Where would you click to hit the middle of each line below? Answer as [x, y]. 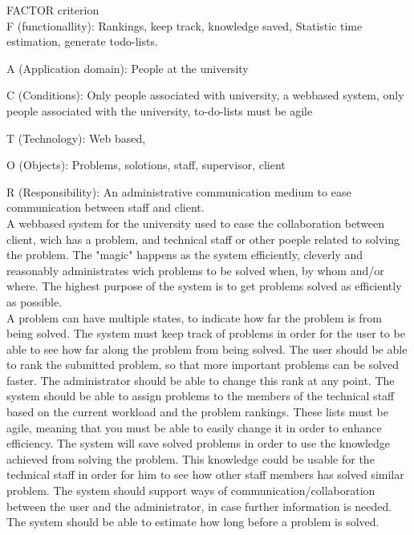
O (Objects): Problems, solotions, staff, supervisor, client [146, 165]
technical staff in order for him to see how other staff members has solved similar [205, 474]
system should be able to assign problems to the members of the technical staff [201, 396]
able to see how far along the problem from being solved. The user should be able [207, 349]
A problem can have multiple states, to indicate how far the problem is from [194, 317]
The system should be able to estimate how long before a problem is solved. [193, 522]
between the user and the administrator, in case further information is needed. [199, 506]
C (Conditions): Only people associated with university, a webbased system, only [205, 95]
